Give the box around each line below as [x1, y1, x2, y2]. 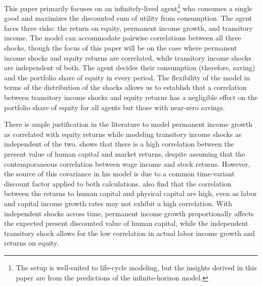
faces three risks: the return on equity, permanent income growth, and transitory [4, 22, 253, 33]
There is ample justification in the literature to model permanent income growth [4, 119, 253, 129]
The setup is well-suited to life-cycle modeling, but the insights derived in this [16, 262, 257, 272]
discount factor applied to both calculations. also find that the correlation [4, 178, 232, 188]
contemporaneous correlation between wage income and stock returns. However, [4, 158, 250, 169]
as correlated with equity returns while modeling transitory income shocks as [4, 128, 242, 139]
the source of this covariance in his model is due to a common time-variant [4, 168, 235, 179]
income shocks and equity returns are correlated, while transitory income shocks [4, 52, 251, 63]
